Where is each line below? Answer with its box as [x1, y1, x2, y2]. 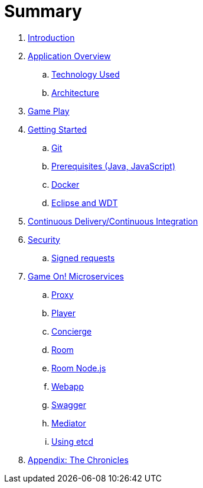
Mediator [51, 418, 86, 428]
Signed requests [51, 252, 115, 263]
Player [51, 307, 76, 318]
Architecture [51, 87, 100, 98]
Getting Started [28, 124, 87, 134]
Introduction [28, 32, 75, 43]
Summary [4, 1, 82, 21]
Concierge [51, 326, 92, 336]
